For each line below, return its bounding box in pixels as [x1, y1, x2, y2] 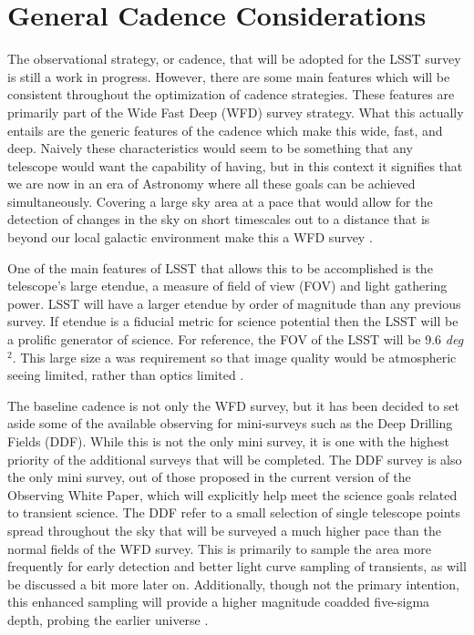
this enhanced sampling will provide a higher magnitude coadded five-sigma [7, 592, 430, 611]
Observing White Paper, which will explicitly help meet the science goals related [7, 485, 458, 504]
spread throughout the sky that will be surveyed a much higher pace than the [7, 520, 442, 539]
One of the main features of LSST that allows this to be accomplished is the [7, 258, 433, 277]
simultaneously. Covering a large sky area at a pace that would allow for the [7, 191, 433, 210]
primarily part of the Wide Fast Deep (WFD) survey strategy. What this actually [7, 102, 464, 121]
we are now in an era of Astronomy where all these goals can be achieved [7, 174, 416, 193]
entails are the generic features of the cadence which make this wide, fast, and [7, 120, 443, 139]
